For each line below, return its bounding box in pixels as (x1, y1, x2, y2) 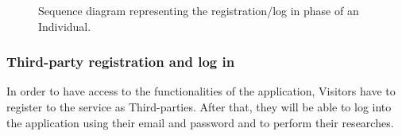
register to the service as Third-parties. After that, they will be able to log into (6, 99, 392, 115)
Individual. (38, 17, 91, 34)
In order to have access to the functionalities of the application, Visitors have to (6, 83, 396, 99)
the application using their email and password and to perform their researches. (6, 114, 394, 130)
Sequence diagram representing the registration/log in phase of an (38, 2, 359, 18)
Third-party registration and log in (6, 52, 235, 72)
